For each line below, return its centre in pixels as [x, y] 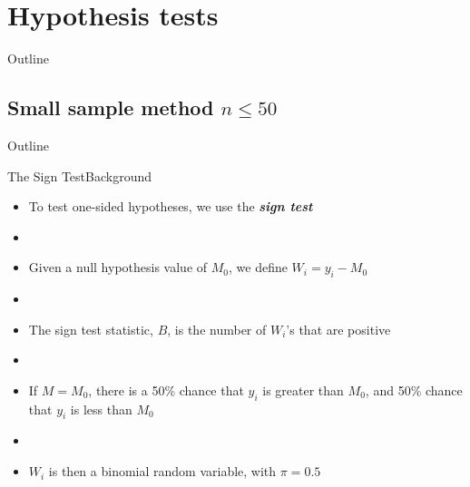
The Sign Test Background [79, 175]
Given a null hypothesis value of [118, 267]
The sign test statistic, [91, 329]
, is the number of [217, 329]
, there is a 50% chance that [166, 390]
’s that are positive [338, 329]
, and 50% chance [414, 390]
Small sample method [111, 107]
